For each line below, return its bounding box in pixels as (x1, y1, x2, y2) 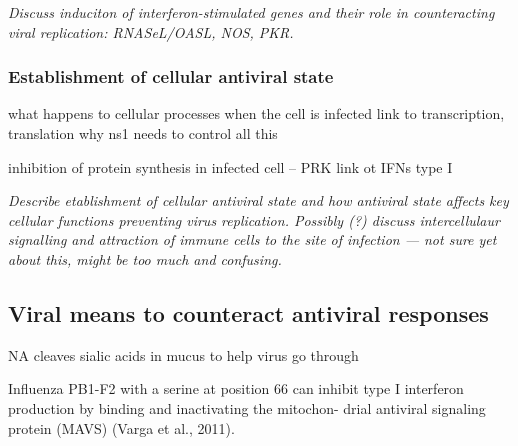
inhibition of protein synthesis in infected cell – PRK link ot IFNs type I (8, 156, 453, 177)
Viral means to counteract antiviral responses (8, 297, 489, 328)
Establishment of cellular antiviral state (8, 64, 334, 89)
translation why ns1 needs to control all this (8, 123, 278, 143)
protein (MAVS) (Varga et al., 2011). (8, 417, 235, 438)
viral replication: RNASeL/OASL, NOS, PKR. (8, 21, 294, 42)
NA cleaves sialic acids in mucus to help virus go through (8, 344, 359, 365)
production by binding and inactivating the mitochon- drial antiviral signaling (8, 397, 486, 418)
